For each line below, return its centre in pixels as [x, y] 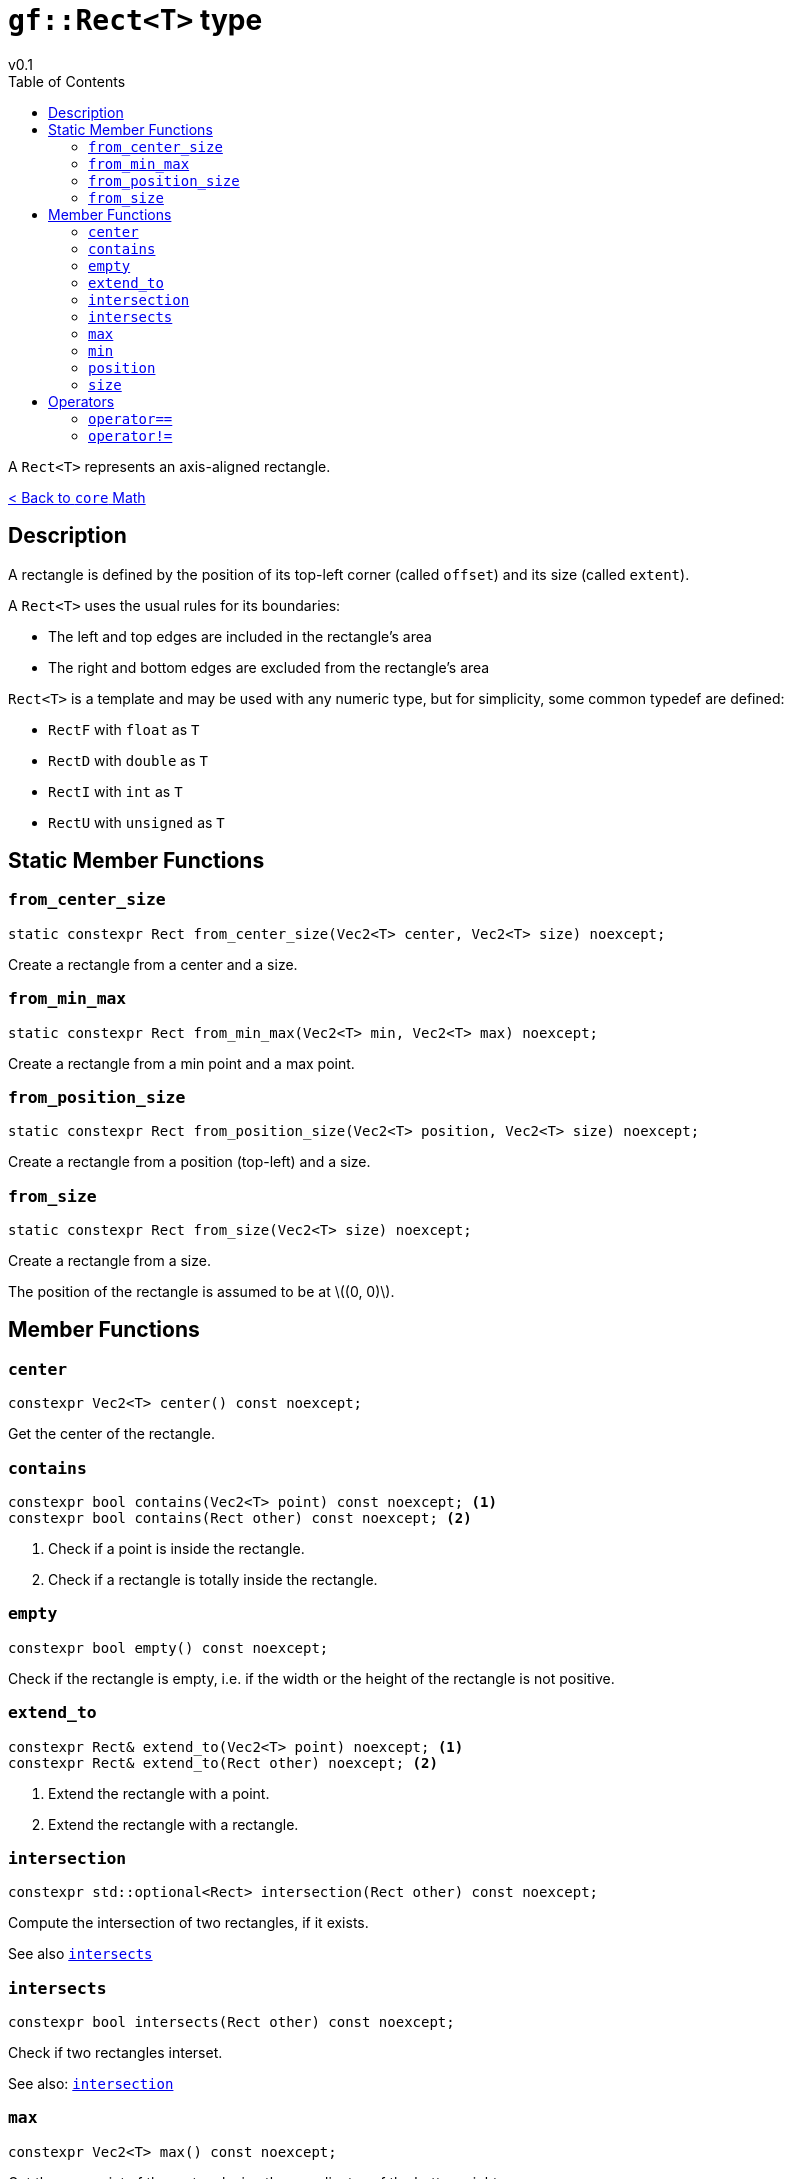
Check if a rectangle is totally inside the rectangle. [213, 1580]
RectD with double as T [128, 760]
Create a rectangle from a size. [109, 1261]
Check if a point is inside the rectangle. [176, 1549]
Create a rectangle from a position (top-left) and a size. [189, 1162]
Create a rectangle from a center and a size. [153, 964]
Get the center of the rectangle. [111, 1434]
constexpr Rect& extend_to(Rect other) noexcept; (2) [223, 1762]
